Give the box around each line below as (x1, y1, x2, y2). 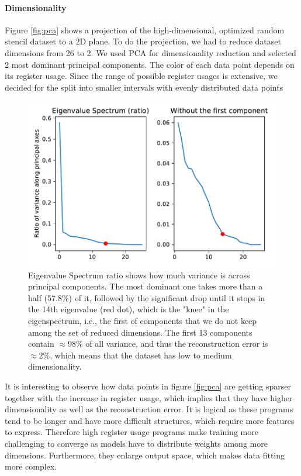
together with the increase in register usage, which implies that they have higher (5, 391, 293, 403)
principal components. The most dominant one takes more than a (28, 280, 263, 292)
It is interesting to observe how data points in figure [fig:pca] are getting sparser (5, 380, 291, 392)
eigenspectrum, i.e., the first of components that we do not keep (28, 314, 257, 326)
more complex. (5, 460, 57, 472)
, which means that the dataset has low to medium (50, 349, 232, 361)
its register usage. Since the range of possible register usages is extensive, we (5, 70, 278, 82)
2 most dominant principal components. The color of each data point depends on (5, 58, 295, 70)
